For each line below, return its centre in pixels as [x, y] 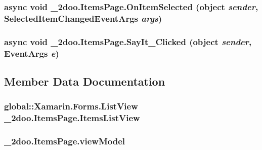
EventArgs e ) [32, 53]
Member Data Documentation [85, 81]
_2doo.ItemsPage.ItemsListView [72, 118]
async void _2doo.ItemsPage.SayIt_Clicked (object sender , [128, 41]
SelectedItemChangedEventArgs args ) [83, 18]
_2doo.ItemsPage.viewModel [64, 141]
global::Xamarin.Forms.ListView [71, 106]
